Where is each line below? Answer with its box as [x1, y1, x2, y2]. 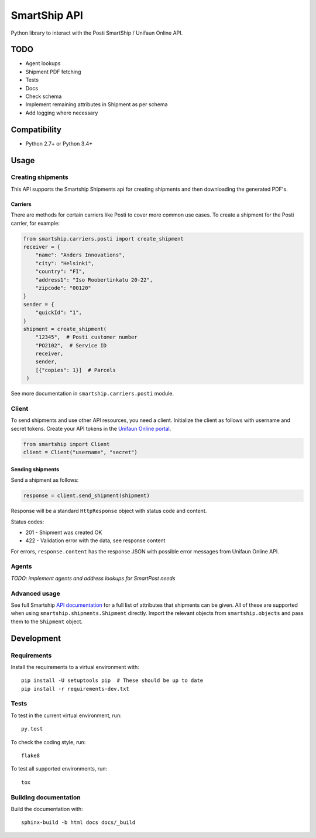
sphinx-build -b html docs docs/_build [21, 819, 136, 826]
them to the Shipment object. [11, 618, 83, 625]
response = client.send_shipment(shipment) [23, 492, 150, 499]
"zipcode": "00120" [35, 285, 92, 291]
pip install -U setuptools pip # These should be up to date [21, 677, 204, 684]
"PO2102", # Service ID [35, 342, 107, 349]
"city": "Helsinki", [35, 260, 95, 266]
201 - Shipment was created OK [25, 529, 102, 536]
